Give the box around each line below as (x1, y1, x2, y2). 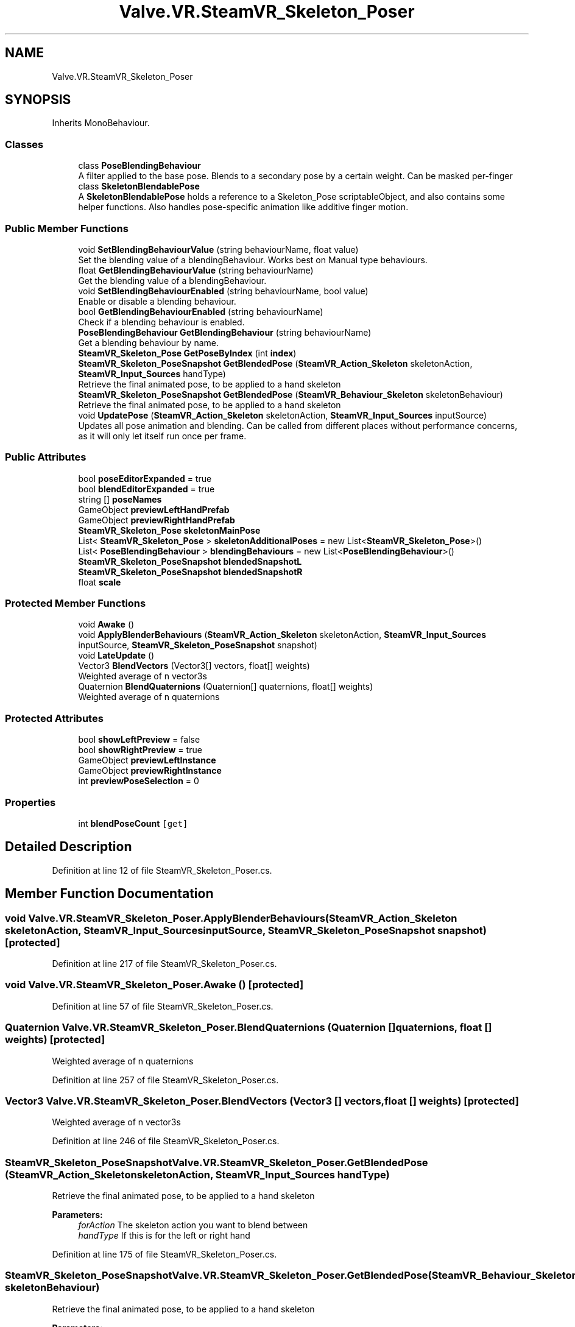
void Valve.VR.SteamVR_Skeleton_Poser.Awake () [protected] (5, 978, 304, 991)
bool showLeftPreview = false (78, 734, 200, 745)
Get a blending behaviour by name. (78, 337, 219, 348)
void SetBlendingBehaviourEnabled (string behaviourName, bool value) (78, 285, 369, 296)
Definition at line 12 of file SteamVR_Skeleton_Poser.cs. (52, 865, 272, 876)
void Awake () (78, 619, 135, 630)
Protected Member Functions (5, 597, 146, 610)
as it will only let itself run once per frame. (78, 430, 247, 441)
